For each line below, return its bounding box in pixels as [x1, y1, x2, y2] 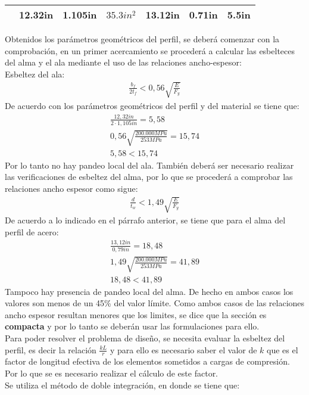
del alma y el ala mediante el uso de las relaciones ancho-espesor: [5, 56, 242, 69]
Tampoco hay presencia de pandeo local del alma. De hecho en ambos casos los [5, 285, 294, 297]
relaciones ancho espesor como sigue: [5, 182, 138, 194]
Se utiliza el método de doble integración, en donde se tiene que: [5, 378, 240, 391]
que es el [267, 343, 298, 356]
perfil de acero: [5, 225, 59, 238]
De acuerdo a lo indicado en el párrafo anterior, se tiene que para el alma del [5, 214, 286, 226]
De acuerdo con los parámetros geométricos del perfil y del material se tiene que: [5, 99, 299, 111]
